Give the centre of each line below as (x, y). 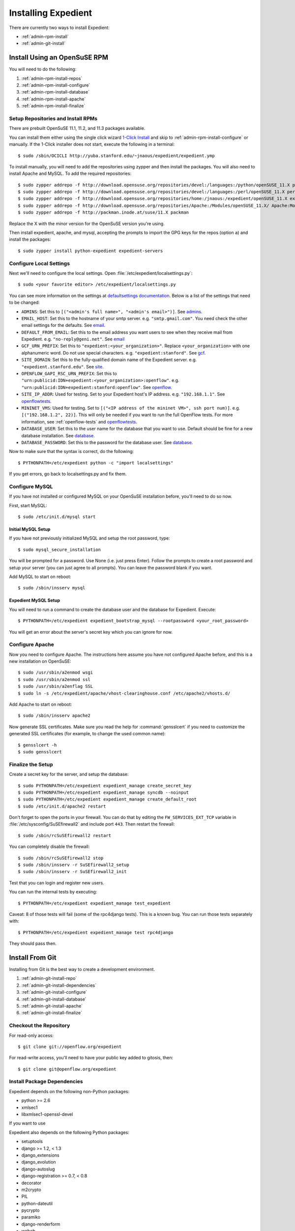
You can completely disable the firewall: (49, 846)
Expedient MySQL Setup (34, 600)
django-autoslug (38, 1169)
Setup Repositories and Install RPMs (53, 118)
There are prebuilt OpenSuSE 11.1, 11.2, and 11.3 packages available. (77, 129)
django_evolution (39, 1162)
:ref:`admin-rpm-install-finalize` (53, 106)
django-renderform (41, 1224)
